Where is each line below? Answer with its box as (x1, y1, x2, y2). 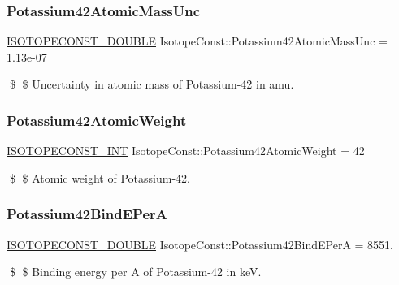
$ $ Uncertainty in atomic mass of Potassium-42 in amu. (9, 76, 294, 93)
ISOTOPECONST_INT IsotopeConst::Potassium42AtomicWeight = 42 (7, 142, 365, 159)
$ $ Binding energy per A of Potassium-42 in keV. (9, 263, 262, 280)
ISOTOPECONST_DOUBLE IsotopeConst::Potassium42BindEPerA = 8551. (7, 235, 394, 253)
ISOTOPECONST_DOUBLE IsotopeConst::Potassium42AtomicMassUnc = (7, 32, 388, 50)
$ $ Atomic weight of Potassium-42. (9, 169, 190, 186)
